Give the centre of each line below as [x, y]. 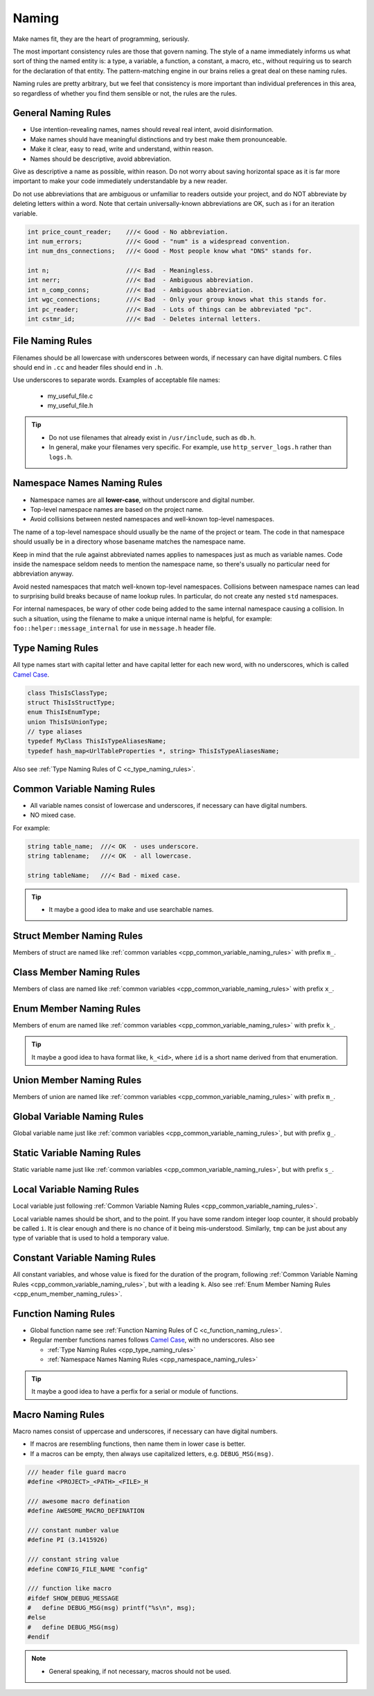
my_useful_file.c [70, 396]
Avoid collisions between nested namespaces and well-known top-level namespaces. [152, 519]
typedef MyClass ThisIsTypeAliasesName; [97, 741]
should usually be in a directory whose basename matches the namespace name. [129, 542]
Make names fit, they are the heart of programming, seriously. [101, 39]
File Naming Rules [53, 341]
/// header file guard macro [77, 1472]
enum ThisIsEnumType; [64, 712]
